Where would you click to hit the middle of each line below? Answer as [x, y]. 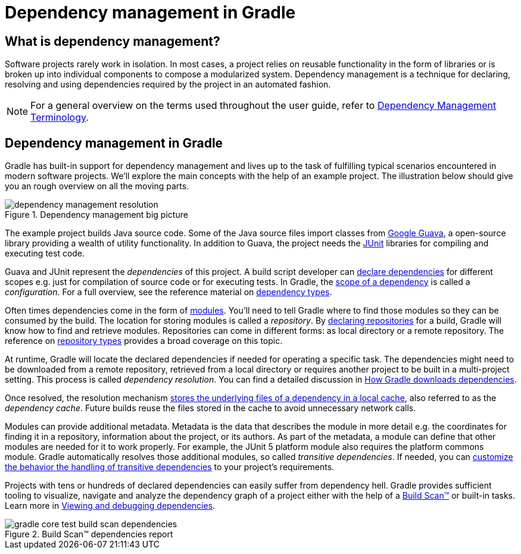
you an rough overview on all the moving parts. [97, 186]
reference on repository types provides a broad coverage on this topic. [144, 341]
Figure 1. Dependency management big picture [96, 215]
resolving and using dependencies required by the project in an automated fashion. [168, 84]
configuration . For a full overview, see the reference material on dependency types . [169, 292]
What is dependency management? [113, 41]
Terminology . [60, 118]
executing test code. [45, 253]
